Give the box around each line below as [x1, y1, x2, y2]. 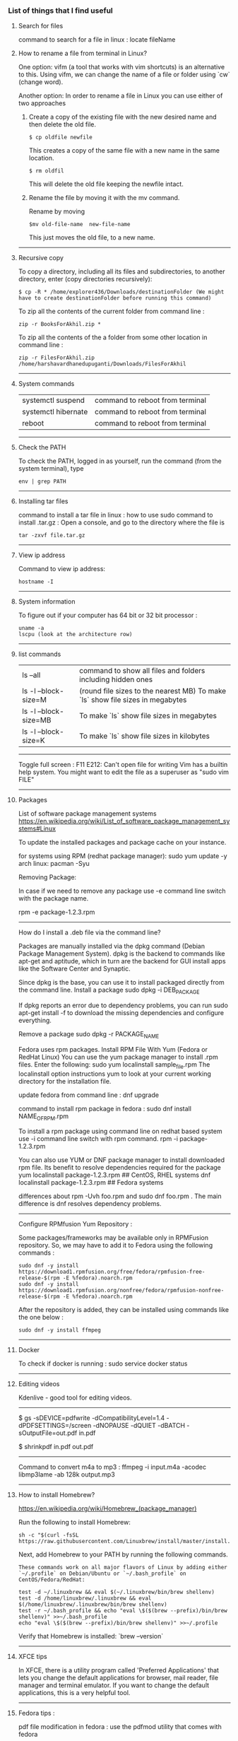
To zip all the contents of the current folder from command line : [18, 307, 205, 316]
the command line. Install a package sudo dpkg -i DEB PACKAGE [18, 985, 200, 996]
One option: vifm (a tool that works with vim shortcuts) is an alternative [18, 63, 225, 71]
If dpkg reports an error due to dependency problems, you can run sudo [18, 1001, 229, 1009]
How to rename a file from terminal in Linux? [18, 49, 148, 58]
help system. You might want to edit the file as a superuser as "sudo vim [18, 768, 229, 776]
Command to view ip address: [18, 565, 105, 573]
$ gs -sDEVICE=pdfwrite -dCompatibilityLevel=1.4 [18, 1414, 165, 1422]
